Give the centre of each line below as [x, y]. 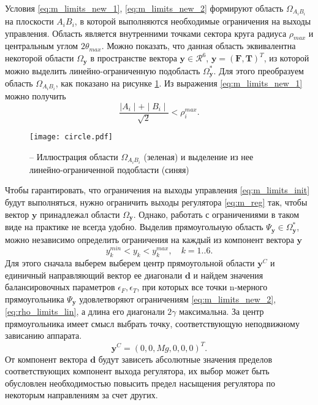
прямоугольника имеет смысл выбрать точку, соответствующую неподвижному [152, 323]
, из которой [286, 58]
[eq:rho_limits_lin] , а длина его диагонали [85, 311]
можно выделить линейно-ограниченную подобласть [103, 70]
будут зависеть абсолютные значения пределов [185, 359]
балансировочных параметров [60, 287]
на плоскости [29, 21]
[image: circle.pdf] [71, 137]
